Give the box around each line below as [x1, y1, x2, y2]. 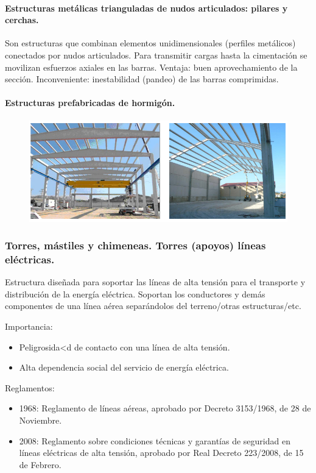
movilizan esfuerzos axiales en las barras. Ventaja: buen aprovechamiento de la [5, 60, 298, 73]
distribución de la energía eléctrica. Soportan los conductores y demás [5, 287, 265, 300]
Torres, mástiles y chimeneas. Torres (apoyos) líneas [5, 238, 266, 253]
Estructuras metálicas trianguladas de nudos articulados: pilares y [5, 1, 288, 14]
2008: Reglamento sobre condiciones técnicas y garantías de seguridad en [19, 434, 290, 447]
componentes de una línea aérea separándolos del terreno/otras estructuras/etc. [5, 299, 301, 312]
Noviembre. [19, 414, 62, 427]
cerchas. [5, 13, 39, 26]
